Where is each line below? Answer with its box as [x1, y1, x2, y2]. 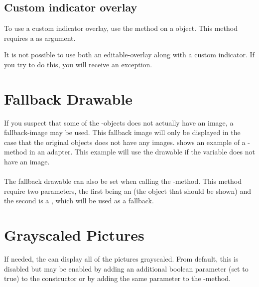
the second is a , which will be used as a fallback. [4, 195, 154, 206]
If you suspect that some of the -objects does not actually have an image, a [4, 117, 234, 128]
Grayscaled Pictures [4, 225, 144, 245]
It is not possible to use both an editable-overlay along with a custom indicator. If [4, 49, 255, 60]
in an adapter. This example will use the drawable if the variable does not [29, 146, 255, 157]
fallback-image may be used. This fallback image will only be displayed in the [4, 127, 241, 138]
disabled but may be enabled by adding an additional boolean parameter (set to [4, 263, 249, 274]
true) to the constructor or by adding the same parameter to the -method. [4, 273, 231, 284]
